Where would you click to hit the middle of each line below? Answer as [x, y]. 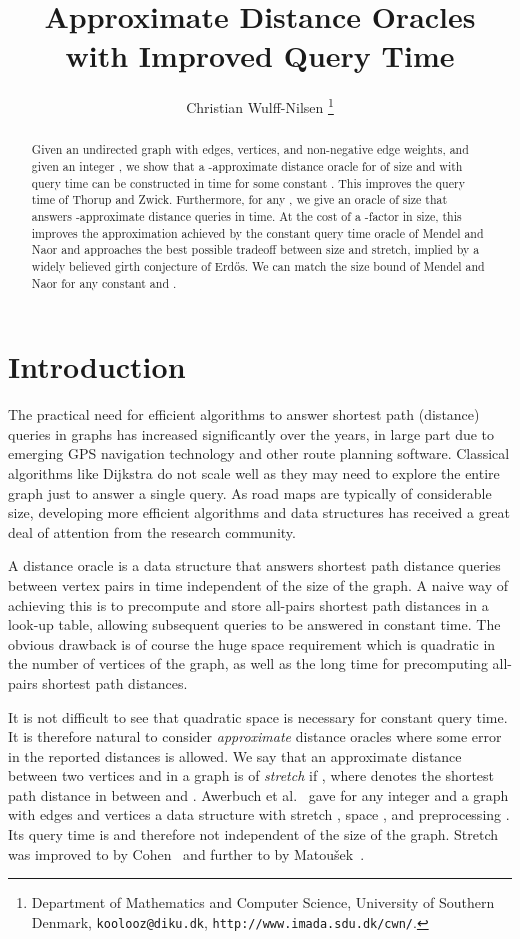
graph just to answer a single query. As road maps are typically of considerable [250, 492]
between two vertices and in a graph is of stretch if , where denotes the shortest [251, 775]
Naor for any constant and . [104, 282]
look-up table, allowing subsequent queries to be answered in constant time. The [254, 624]
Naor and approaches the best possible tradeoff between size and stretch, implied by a [255, 249]
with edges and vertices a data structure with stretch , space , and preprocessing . [259, 814]
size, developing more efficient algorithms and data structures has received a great [259, 512]
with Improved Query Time [260, 55]
